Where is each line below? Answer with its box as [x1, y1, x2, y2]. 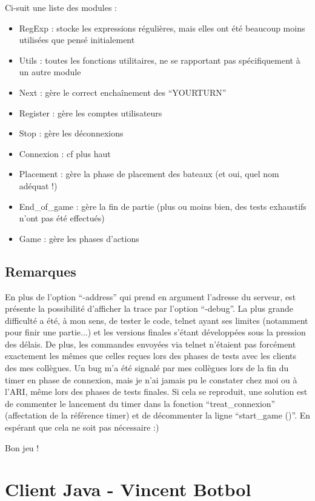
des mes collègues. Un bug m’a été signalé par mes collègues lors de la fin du [5, 361, 289, 374]
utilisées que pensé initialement [19, 33, 135, 46]
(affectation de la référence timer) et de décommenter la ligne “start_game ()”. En [5, 409, 310, 422]
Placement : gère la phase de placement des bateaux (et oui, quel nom [19, 167, 279, 180]
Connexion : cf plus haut [19, 147, 111, 160]
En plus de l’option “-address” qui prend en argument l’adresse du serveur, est [5, 290, 296, 303]
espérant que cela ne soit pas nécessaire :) [5, 421, 159, 434]
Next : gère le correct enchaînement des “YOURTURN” [19, 86, 227, 98]
